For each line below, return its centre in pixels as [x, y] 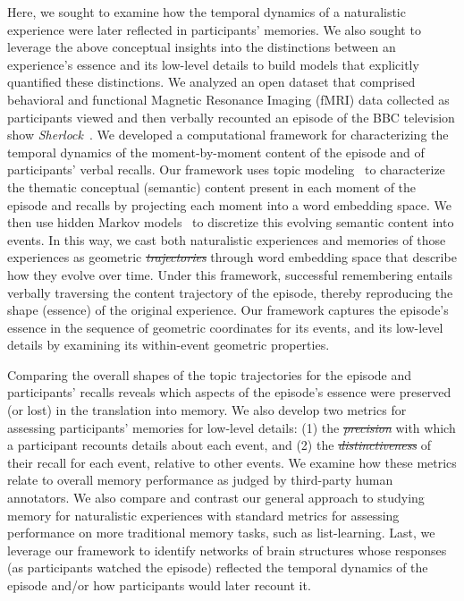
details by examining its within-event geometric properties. [169, 345]
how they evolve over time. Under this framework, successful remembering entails [230, 274]
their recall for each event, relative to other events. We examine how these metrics [232, 462]
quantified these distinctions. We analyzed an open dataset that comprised [211, 82]
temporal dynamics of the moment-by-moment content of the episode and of [216, 152]
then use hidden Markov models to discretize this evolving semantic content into [231, 222]
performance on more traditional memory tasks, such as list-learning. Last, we [221, 533]
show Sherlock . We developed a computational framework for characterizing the [228, 135]
